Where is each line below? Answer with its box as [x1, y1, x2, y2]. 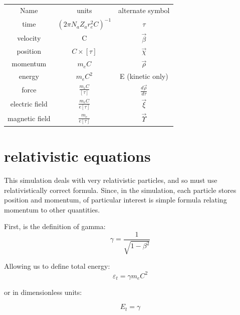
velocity [17, 33, 41, 43]
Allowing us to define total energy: [4, 261, 110, 271]
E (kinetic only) [119, 71, 168, 81]
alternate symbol [118, 5, 170, 15]
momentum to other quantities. [4, 204, 100, 215]
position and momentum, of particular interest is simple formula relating [4, 194, 227, 205]
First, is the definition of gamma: [4, 221, 106, 232]
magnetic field [8, 113, 51, 123]
